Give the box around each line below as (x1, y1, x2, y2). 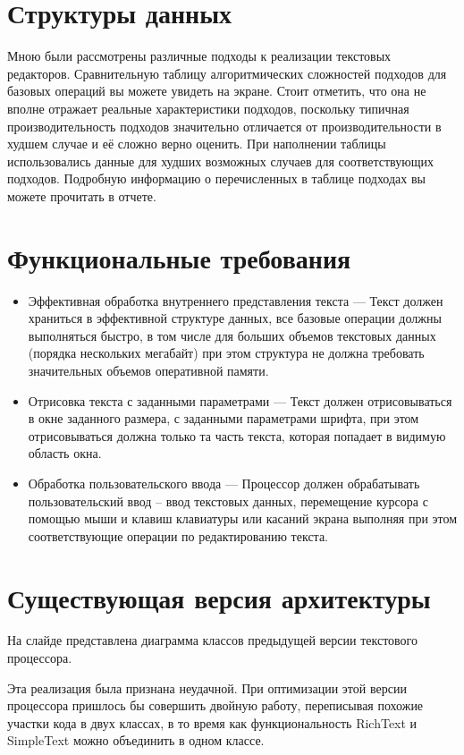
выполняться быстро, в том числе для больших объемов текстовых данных (28, 326, 436, 344)
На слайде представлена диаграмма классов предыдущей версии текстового (7, 631, 418, 649)
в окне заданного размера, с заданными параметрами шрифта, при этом (28, 409, 419, 428)
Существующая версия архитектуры (7, 579, 431, 615)
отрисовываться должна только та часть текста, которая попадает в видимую (28, 426, 446, 445)
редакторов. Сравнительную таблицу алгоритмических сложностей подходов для (7, 64, 447, 82)
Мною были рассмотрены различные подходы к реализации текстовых (7, 47, 392, 65)
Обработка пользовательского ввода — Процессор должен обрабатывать (28, 473, 420, 492)
